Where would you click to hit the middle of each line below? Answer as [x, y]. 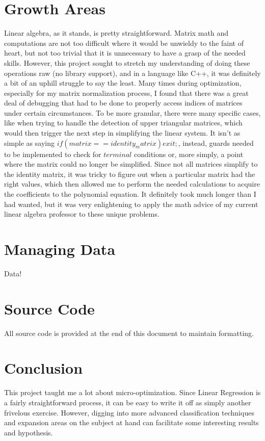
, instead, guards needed [216, 142]
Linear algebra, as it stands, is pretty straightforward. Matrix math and [116, 33]
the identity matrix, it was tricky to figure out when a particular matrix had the [130, 174]
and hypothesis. [29, 432]
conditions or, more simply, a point [189, 154]
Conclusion [44, 368]
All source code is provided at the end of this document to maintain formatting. [129, 333]
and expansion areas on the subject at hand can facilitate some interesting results [131, 422]
